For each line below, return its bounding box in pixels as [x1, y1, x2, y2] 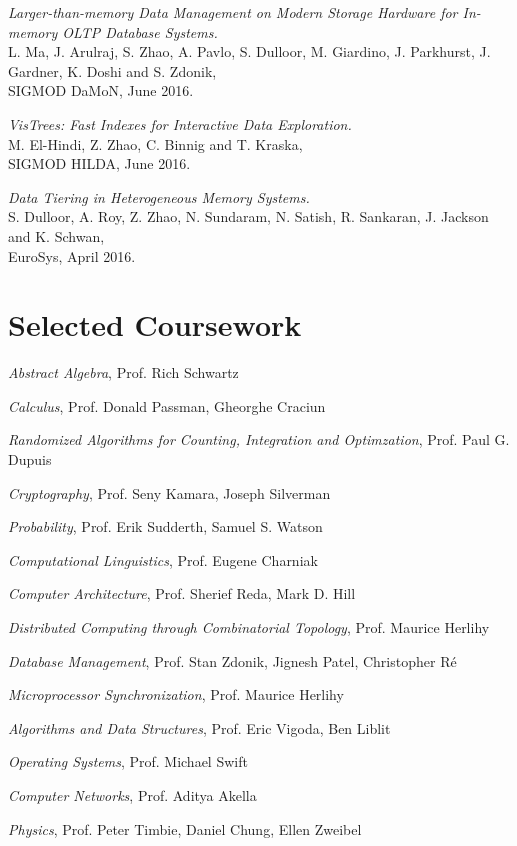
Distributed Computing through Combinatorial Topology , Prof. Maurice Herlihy [8, 617, 490, 637]
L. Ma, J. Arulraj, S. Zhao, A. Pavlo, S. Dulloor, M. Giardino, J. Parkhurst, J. [8, 41, 491, 62]
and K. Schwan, [8, 225, 105, 246]
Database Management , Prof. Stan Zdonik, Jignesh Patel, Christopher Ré [8, 650, 457, 671]
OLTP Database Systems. [62, 21, 218, 42]
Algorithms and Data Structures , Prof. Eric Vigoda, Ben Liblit [8, 717, 391, 738]
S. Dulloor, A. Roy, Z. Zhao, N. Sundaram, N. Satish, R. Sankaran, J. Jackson [8, 206, 489, 227]
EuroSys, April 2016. [8, 245, 136, 266]
